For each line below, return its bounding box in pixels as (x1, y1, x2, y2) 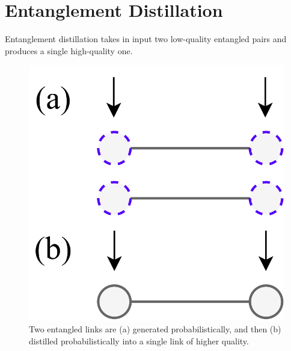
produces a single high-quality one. (5, 44, 133, 57)
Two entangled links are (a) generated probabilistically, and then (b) (29, 322, 281, 335)
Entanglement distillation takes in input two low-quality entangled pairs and (5, 33, 287, 45)
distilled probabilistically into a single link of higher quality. (29, 334, 249, 347)
